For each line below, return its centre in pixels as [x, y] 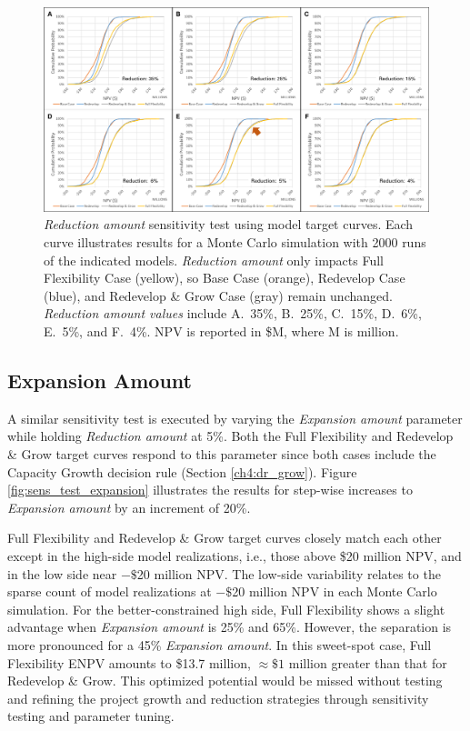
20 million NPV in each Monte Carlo [335, 591]
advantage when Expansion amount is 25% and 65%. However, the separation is [230, 627]
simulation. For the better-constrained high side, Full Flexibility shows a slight [226, 609]
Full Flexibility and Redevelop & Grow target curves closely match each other [225, 538]
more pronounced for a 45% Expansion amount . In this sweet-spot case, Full [220, 644]
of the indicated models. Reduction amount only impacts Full [214, 260]
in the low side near [62, 573]
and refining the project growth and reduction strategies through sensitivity [218, 698]
